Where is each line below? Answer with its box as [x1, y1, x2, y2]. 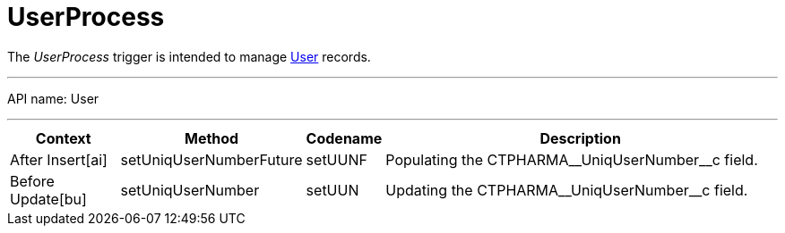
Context [35, 129, 91, 147]
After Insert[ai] [10, 150, 108, 169]
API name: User [7, 90, 99, 106]
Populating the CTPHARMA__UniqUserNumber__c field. [385, 150, 758, 169]
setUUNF [306, 150, 367, 169]
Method [184, 129, 239, 147]
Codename [306, 129, 383, 147]
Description [539, 129, 621, 147]
